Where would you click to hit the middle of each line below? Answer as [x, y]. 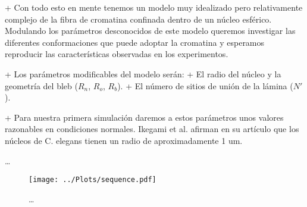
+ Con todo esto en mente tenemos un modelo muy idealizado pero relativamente [154, 7]
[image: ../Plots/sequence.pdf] [93, 180]
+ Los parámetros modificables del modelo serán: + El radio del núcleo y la [143, 73]
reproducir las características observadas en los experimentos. [117, 54]
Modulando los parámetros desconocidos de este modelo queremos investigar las [150, 31]
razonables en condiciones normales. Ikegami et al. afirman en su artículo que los [152, 129]
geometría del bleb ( [41, 85]
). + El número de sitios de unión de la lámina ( [205, 85]
